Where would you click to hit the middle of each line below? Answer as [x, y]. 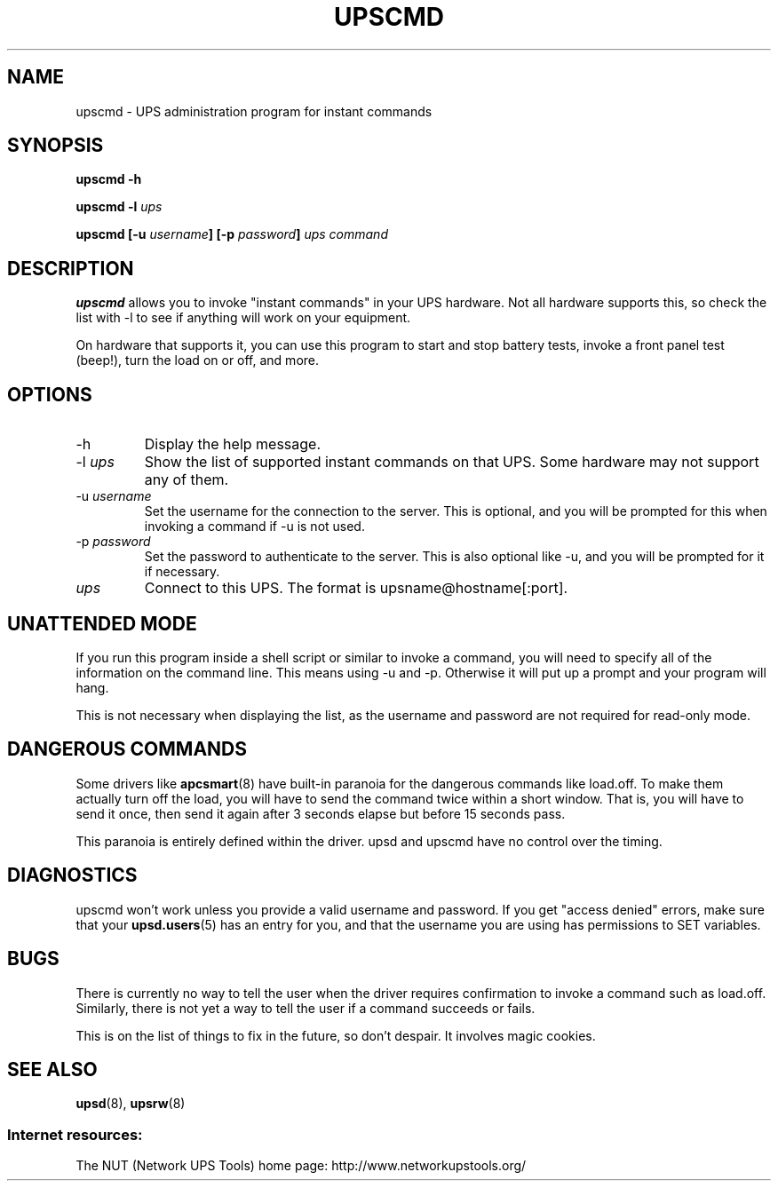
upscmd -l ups [119, 207]
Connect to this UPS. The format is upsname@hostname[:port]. [356, 588]
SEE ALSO [52, 1069]
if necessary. [182, 572]
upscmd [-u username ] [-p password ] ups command [232, 234]
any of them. [187, 480]
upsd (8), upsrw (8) [131, 1104]
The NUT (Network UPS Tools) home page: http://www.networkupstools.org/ [301, 1166]
